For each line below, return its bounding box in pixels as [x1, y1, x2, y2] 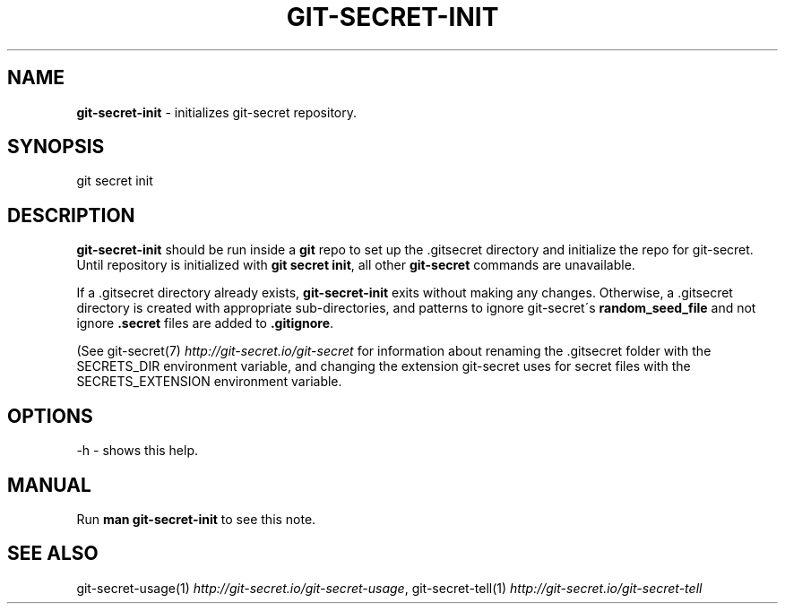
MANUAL [7, 473, 91, 496]
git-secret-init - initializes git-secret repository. [76, 104, 358, 120]
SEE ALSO [7, 542, 99, 565]
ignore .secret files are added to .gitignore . [76, 315, 334, 331]
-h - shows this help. [76, 443, 199, 459]
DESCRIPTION [7, 203, 135, 227]
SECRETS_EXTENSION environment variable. [76, 374, 342, 390]
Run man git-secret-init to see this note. [76, 511, 316, 527]
